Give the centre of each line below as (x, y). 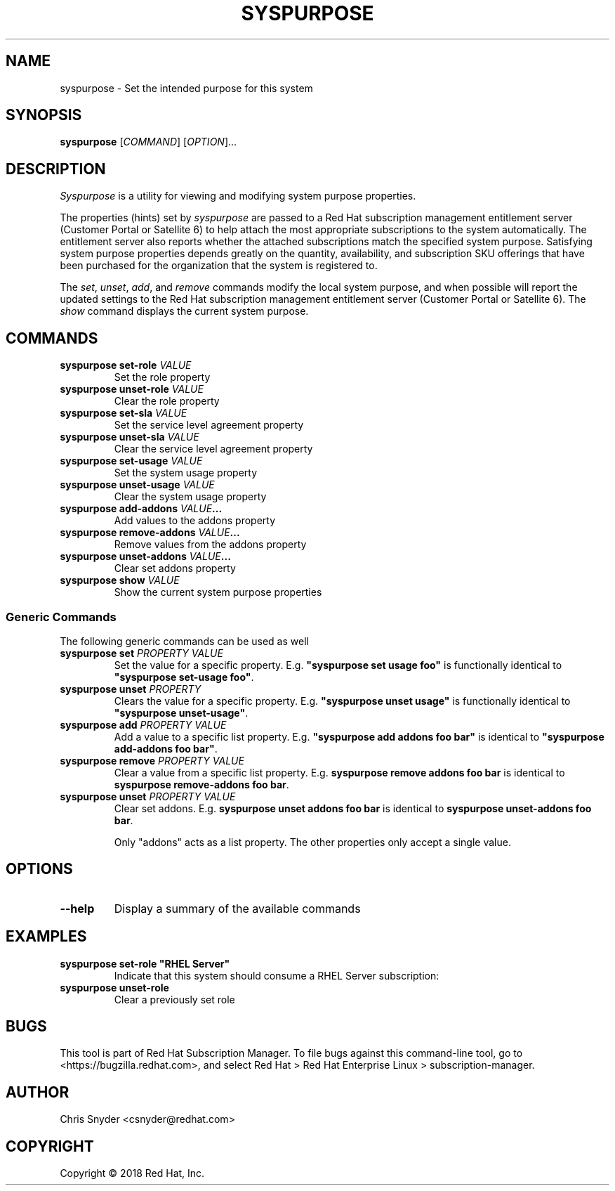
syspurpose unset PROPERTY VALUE (148, 796)
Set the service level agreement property (209, 425)
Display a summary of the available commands (237, 908)
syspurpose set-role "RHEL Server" (145, 963)
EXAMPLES (46, 937)
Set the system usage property (186, 473)
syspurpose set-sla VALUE (124, 413)
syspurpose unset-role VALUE (132, 389)
